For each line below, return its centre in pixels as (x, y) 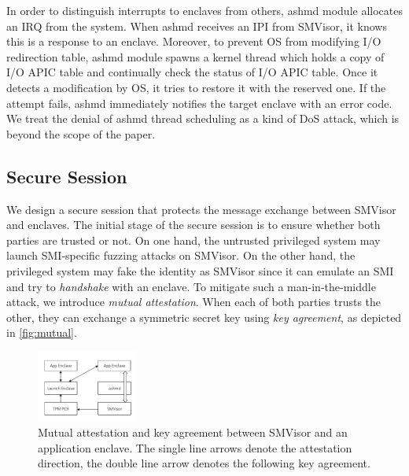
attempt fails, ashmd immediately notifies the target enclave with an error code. (199, 103)
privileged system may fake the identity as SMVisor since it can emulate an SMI (200, 270)
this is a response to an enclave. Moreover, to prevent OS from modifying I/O (194, 41)
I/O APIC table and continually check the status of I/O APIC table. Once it (192, 72)
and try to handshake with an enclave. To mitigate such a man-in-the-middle (191, 286)
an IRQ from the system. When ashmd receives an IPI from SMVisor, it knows (197, 26)
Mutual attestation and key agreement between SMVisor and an (193, 432)
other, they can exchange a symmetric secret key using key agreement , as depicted (204, 317)
